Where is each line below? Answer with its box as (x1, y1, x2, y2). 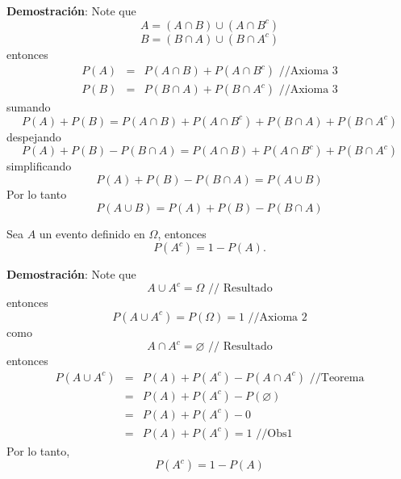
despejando (6, 128, 61, 145)
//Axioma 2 (248, 311, 307, 323)
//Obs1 (256, 427, 293, 439)
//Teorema (309, 372, 365, 384)
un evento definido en (39, 225, 145, 242)
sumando (6, 99, 51, 116)
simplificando (6, 158, 72, 174)
